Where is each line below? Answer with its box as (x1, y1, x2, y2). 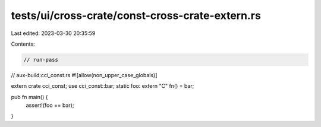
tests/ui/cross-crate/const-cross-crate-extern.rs (11, 9, 261, 22)
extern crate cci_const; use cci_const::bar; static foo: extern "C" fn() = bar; (11, 82, 194, 90)
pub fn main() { (11, 93, 48, 100)
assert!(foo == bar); (26, 101, 74, 109)
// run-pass (23, 56, 59, 63)
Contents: (11, 40, 35, 47)
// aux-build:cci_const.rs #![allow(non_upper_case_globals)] (11, 71, 158, 78)
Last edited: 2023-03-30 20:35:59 (11, 30, 96, 37)
